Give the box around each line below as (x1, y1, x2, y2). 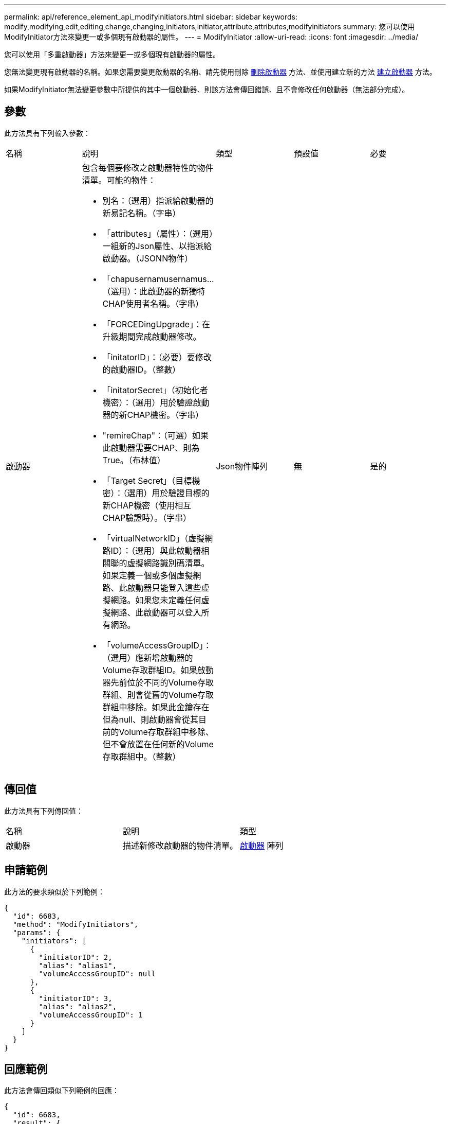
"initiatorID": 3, (39, 994, 113, 1003)
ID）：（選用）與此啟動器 (110, 545, 201, 556)
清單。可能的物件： (82, 174, 156, 185)
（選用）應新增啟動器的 (102, 652, 193, 663)
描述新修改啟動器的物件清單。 (123, 840, 238, 851)
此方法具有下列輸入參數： (4, 128, 90, 137)
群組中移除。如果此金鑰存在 (102, 701, 210, 712)
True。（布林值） (102, 454, 165, 465)
